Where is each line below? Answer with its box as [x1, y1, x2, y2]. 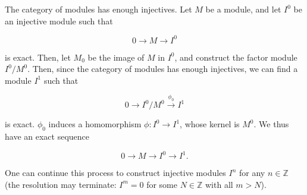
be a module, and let [205, 3, 281, 15]
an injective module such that [5, 14, 113, 27]
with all [205, 178, 233, 190]
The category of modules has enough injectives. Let [5, 3, 192, 15]
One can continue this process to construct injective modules [5, 166, 226, 179]
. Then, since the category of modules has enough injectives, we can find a [27, 62, 298, 75]
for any [239, 166, 265, 179]
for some [146, 178, 177, 190]
